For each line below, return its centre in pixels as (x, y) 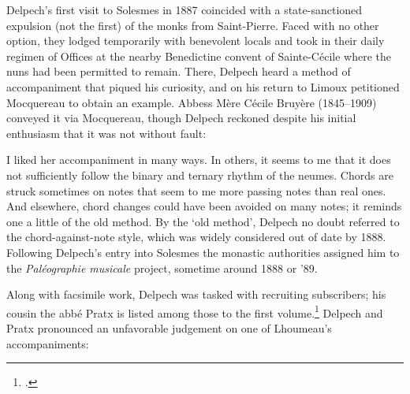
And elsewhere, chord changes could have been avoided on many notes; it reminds (204, 206)
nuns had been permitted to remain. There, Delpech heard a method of (179, 71)
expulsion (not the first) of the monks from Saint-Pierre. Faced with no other (193, 25)
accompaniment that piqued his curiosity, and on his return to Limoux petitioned (203, 86)
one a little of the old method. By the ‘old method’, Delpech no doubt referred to (203, 221)
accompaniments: (48, 343)
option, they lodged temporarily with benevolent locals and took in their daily (196, 41)
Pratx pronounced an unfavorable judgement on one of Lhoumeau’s (169, 327)
